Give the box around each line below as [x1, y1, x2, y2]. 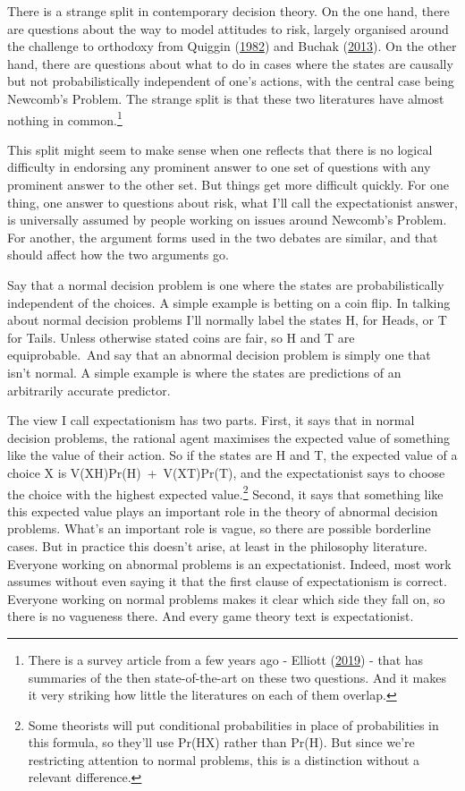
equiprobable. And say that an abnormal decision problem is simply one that [7, 345, 431, 364]
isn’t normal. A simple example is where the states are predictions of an [7, 362, 402, 381]
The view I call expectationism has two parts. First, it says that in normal [7, 411, 415, 430]
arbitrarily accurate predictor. [7, 380, 171, 399]
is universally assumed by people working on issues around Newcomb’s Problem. [7, 210, 447, 229]
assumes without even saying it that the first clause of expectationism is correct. [7, 572, 447, 591]
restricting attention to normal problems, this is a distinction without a [28, 750, 420, 769]
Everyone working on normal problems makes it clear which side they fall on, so [7, 589, 445, 608]
